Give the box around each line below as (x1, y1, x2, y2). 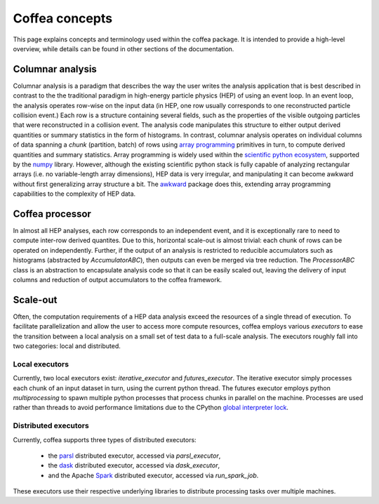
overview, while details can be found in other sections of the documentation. (13, 44, 234, 53)
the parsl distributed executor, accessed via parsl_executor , (48, 451, 221, 460)
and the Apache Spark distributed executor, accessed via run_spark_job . (48, 471, 259, 479)
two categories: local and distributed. (13, 342, 121, 350)
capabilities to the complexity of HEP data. (13, 190, 136, 198)
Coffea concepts (13, 11, 112, 26)
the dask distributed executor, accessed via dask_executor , (48, 461, 220, 470)
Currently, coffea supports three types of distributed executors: (13, 435, 197, 444)
